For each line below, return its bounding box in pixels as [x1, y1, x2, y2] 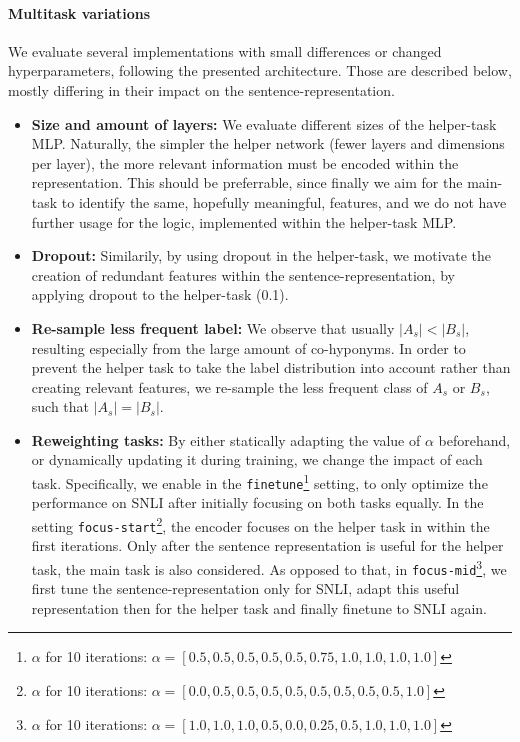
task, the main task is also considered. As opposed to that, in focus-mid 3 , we [31, 555, 507, 579]
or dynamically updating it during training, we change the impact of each [31, 449, 483, 470]
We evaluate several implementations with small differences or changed [8, 40, 442, 61]
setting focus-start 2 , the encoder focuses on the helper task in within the [31, 512, 490, 536]
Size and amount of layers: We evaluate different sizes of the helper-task [31, 113, 497, 134]
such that [31, 396, 90, 417]
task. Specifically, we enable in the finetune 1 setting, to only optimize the [31, 470, 488, 493]
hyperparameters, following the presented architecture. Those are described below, [8, 60, 512, 81]
